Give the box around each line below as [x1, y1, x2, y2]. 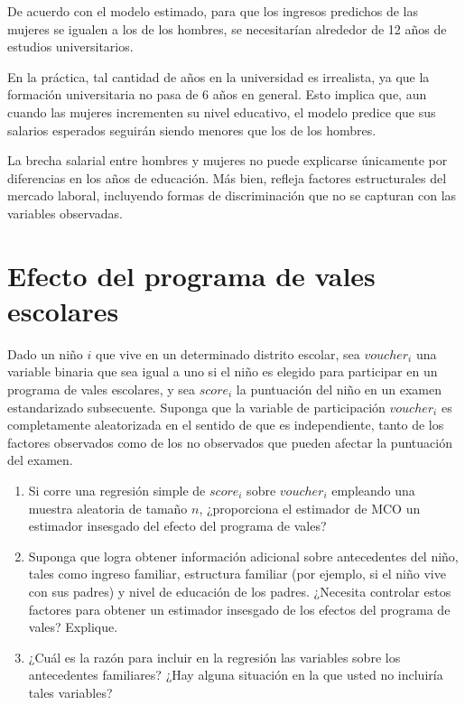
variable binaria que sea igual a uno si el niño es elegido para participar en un [7, 362, 438, 381]
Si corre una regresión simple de [28, 481, 206, 499]
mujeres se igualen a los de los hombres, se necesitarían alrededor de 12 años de [7, 19, 447, 38]
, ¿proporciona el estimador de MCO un [199, 498, 421, 517]
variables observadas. [7, 203, 123, 222]
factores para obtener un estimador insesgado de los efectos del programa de [28, 599, 451, 618]
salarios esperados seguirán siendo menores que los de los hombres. [7, 120, 377, 139]
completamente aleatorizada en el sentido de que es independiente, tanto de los [7, 415, 444, 434]
